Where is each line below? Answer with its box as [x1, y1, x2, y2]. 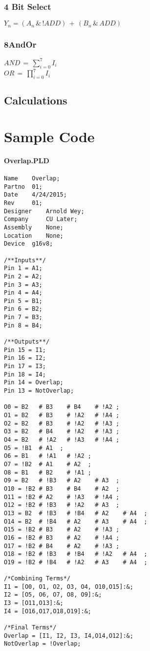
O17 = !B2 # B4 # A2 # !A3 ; [4, 542, 120, 550]
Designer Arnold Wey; [4, 207, 85, 215]
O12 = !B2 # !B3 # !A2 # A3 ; [4, 501, 120, 509]
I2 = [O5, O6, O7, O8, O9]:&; [4, 591, 102, 599]
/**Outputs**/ [4, 338, 50, 346]
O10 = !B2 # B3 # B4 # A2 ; [4, 485, 120, 492]
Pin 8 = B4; [4, 322, 43, 329]
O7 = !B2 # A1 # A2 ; [4, 460, 91, 468]
